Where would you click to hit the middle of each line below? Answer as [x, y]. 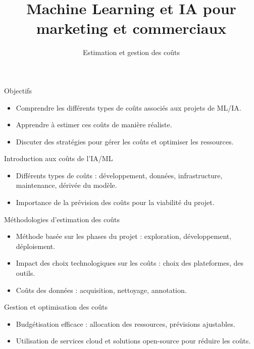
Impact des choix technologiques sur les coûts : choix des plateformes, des [130, 263]
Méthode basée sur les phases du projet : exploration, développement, [124, 236]
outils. [26, 273]
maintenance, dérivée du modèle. [66, 185]
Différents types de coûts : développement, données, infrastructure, [119, 175]
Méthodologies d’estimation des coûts [62, 219]
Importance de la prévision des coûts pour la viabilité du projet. [115, 202]
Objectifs [18, 90]
